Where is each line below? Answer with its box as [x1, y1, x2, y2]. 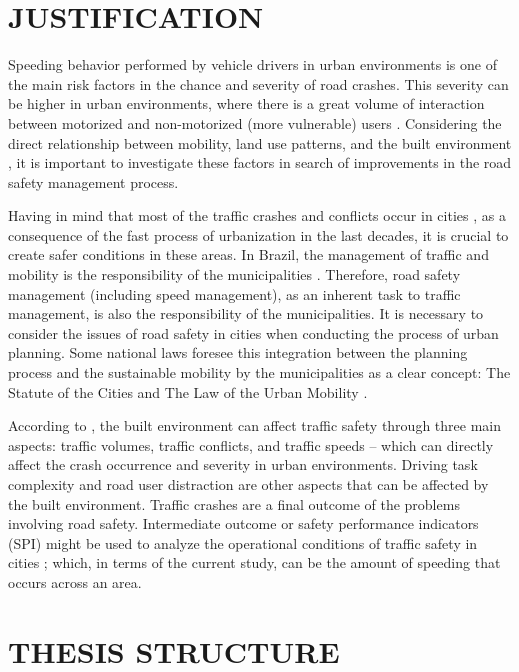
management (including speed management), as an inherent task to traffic [8, 283, 461, 304]
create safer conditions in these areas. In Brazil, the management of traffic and [8, 244, 489, 265]
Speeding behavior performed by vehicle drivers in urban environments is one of [8, 54, 497, 75]
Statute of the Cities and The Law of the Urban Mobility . [8, 381, 368, 402]
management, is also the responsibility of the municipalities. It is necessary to [8, 303, 484, 324]
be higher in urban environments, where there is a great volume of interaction [8, 93, 485, 114]
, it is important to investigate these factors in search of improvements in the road [8, 152, 512, 173]
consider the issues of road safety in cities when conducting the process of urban [8, 322, 499, 343]
